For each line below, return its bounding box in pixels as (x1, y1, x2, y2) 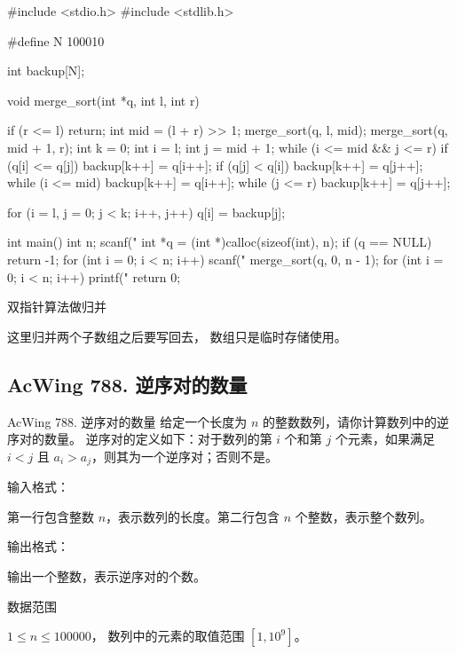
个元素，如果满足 (335, 429, 435, 448)
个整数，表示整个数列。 (295, 507, 432, 525)
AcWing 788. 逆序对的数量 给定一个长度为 (7, 412, 248, 430)
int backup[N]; (7, 61, 85, 80)
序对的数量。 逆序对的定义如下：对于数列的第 (7, 429, 272, 448)
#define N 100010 (7, 31, 105, 50)
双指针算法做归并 (7, 297, 106, 316)
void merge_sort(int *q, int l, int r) (7, 91, 200, 109)
